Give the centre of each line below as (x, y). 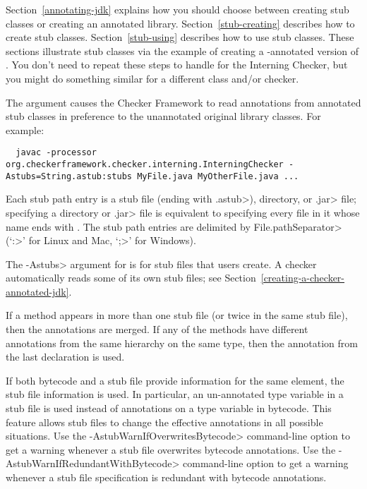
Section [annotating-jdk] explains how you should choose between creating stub (178, 9)
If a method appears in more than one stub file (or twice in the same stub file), (177, 315)
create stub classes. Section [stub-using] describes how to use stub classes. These (180, 37)
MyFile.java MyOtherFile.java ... (218, 176)
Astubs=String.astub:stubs (69, 176)
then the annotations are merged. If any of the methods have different (157, 329)
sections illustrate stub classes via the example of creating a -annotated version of (182, 50)
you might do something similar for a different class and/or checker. (152, 78)
